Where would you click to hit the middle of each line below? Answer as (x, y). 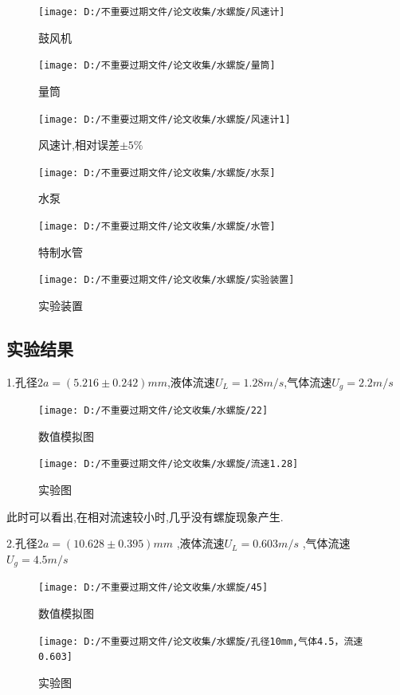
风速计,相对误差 (79, 145)
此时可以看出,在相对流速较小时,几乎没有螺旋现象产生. (145, 516)
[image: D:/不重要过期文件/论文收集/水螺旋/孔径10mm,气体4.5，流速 (201, 641)
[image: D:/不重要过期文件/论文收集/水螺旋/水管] (157, 226)
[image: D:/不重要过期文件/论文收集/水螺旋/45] (153, 588)
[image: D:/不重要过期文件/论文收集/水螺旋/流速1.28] (169, 464)
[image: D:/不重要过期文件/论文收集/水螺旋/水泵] (157, 173)
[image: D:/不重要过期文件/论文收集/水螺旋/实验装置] (167, 280)
